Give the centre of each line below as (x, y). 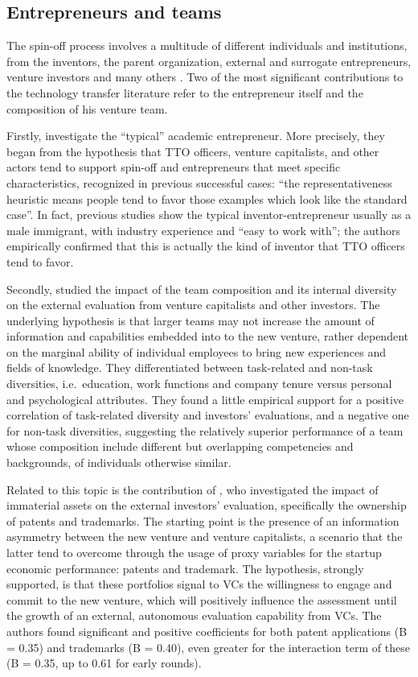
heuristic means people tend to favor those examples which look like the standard (207, 198)
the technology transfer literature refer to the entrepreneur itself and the (185, 92)
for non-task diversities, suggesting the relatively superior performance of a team (205, 430)
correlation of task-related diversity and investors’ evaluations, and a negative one (208, 415)
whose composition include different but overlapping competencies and (180, 446)
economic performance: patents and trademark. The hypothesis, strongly (185, 568)
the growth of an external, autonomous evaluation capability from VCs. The (194, 615)
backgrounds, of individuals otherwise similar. (119, 462)
